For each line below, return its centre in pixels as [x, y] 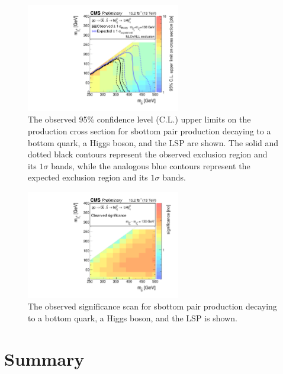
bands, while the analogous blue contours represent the [151, 165]
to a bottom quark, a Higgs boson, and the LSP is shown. [133, 317]
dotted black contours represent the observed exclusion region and [148, 154]
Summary [44, 358]
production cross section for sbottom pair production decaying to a [149, 130]
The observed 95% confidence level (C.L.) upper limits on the [139, 119]
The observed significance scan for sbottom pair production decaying [152, 306]
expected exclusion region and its [88, 177]
